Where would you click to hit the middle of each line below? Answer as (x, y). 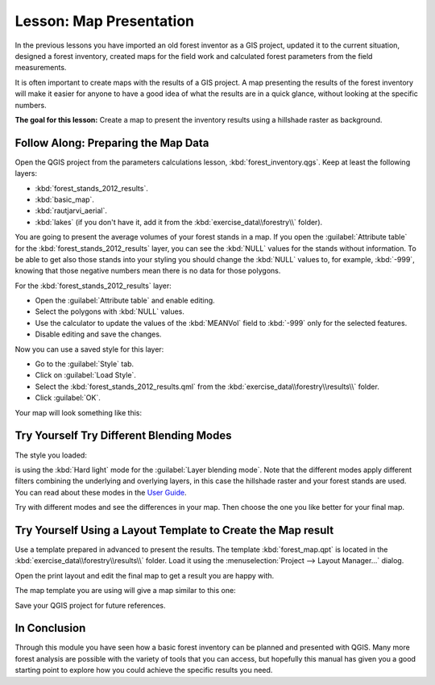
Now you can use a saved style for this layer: (89, 349)
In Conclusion (50, 628)
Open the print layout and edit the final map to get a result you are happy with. (145, 575)
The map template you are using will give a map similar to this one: (126, 591)
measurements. (41, 68)
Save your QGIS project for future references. (90, 605)
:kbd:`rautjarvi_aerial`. (71, 211)
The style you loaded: (51, 455)
